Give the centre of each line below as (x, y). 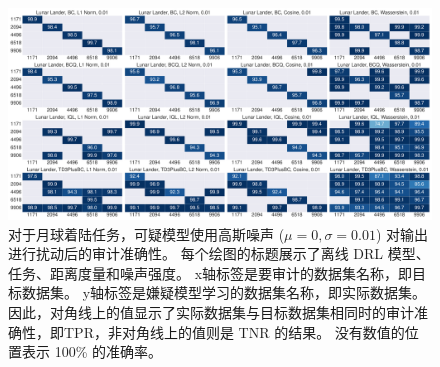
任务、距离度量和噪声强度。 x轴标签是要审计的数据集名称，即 (210, 272)
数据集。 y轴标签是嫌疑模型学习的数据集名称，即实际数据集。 (224, 292)
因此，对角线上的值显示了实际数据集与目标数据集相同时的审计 (211, 311)
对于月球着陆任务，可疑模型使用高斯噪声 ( (146, 233)
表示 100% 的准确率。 (91, 351)
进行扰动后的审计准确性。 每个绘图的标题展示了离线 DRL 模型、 (219, 253)
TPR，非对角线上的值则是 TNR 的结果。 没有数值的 (234, 331)
